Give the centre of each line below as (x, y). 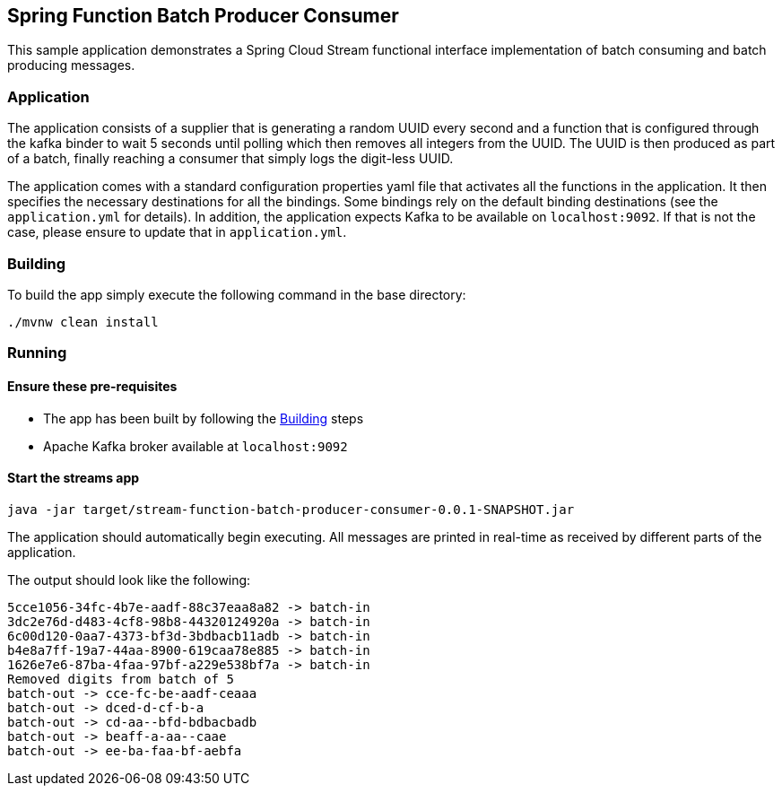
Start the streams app (74, 478)
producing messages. (71, 65)
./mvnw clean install (83, 322)
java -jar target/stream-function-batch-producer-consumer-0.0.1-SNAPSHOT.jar (291, 509)
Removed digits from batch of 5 (121, 679)
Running (37, 353)
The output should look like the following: (129, 579)
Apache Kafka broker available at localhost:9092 (195, 446)
